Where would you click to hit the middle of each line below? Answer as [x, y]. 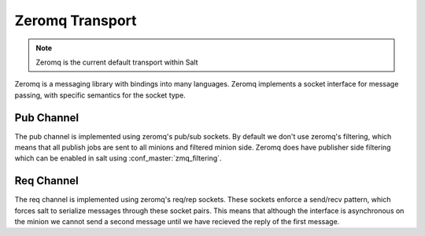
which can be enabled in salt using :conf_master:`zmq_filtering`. [118, 158]
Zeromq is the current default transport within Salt [117, 62]
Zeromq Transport [76, 20]
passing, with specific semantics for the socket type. [100, 95]
